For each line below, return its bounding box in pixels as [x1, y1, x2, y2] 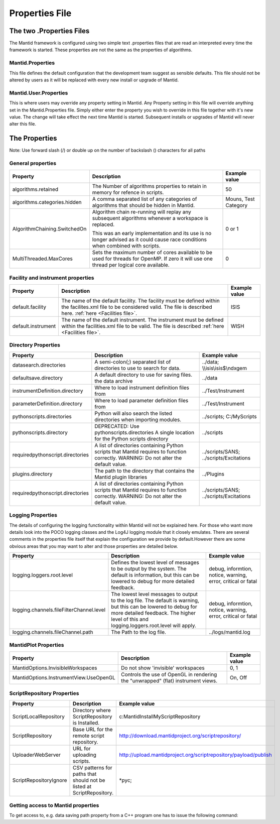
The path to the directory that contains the [94, 467, 195, 474]
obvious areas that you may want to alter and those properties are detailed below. [9, 543, 178, 549]
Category [225, 202, 248, 209]
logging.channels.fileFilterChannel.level [12, 607, 105, 614]
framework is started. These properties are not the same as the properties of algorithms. [9, 47, 193, 53]
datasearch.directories [12, 362, 66, 369]
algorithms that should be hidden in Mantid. [92, 202, 195, 209]
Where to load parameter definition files [94, 397, 189, 404]
